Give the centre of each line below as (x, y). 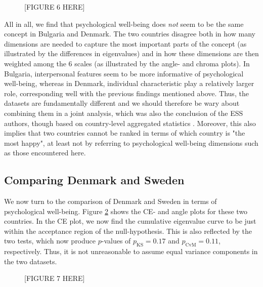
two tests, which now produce (50, 241)
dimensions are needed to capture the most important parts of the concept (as (125, 43)
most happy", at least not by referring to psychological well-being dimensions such (131, 142)
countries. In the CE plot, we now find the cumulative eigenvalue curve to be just (130, 221)
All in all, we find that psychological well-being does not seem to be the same (124, 24)
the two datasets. (31, 261)
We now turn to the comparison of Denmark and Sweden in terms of (111, 201)
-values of (116, 241)
